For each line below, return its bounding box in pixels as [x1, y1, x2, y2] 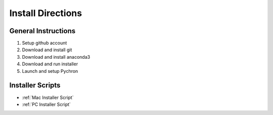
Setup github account [22, 40, 67, 46]
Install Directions [9, 8, 82, 19]
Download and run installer [22, 61, 78, 67]
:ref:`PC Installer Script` [22, 101, 71, 107]
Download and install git [22, 47, 72, 53]
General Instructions [9, 27, 76, 35]
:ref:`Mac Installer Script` [22, 94, 74, 100]
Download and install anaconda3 [22, 54, 90, 60]
